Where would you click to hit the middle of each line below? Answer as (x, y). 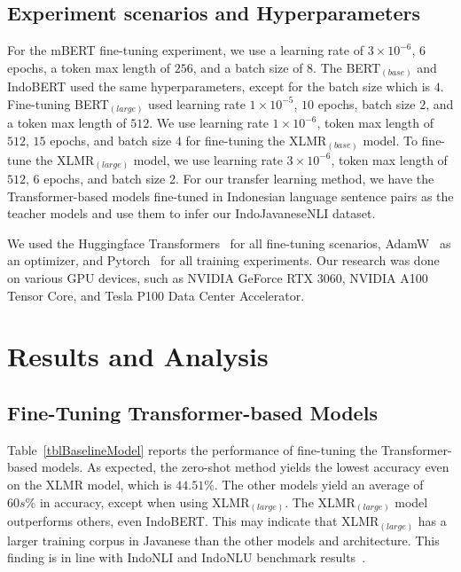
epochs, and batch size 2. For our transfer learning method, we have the (239, 179)
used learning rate (197, 103)
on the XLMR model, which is (90, 484)
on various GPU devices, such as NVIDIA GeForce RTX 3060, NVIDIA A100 (218, 278)
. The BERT (347, 67)
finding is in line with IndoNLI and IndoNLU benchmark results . (187, 557)
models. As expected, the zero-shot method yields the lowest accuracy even (245, 467)
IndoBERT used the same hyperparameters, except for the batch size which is (219, 86)
